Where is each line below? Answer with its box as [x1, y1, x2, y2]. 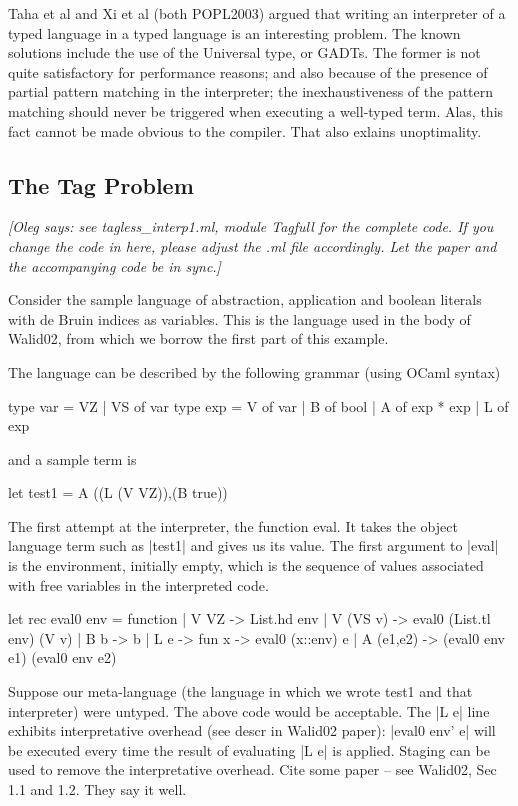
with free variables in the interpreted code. [8, 574, 269, 595]
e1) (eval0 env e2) [8, 647, 117, 668]
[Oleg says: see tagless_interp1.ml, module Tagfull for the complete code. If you [8, 216, 494, 237]
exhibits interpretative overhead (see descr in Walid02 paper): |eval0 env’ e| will [8, 720, 496, 741]
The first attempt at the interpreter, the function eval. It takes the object [8, 515, 458, 536]
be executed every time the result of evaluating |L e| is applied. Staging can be [8, 739, 490, 760]
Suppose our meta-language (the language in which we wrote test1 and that [8, 681, 473, 702]
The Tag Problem [8, 169, 194, 200]
